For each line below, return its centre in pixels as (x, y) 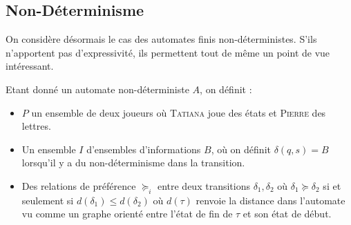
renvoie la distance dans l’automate (271, 200)
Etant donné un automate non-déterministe (97, 89)
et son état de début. (287, 214)
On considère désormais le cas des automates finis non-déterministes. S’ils (161, 39)
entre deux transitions (203, 185)
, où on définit (241, 149)
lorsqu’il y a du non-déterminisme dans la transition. (133, 163)
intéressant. (30, 66)
